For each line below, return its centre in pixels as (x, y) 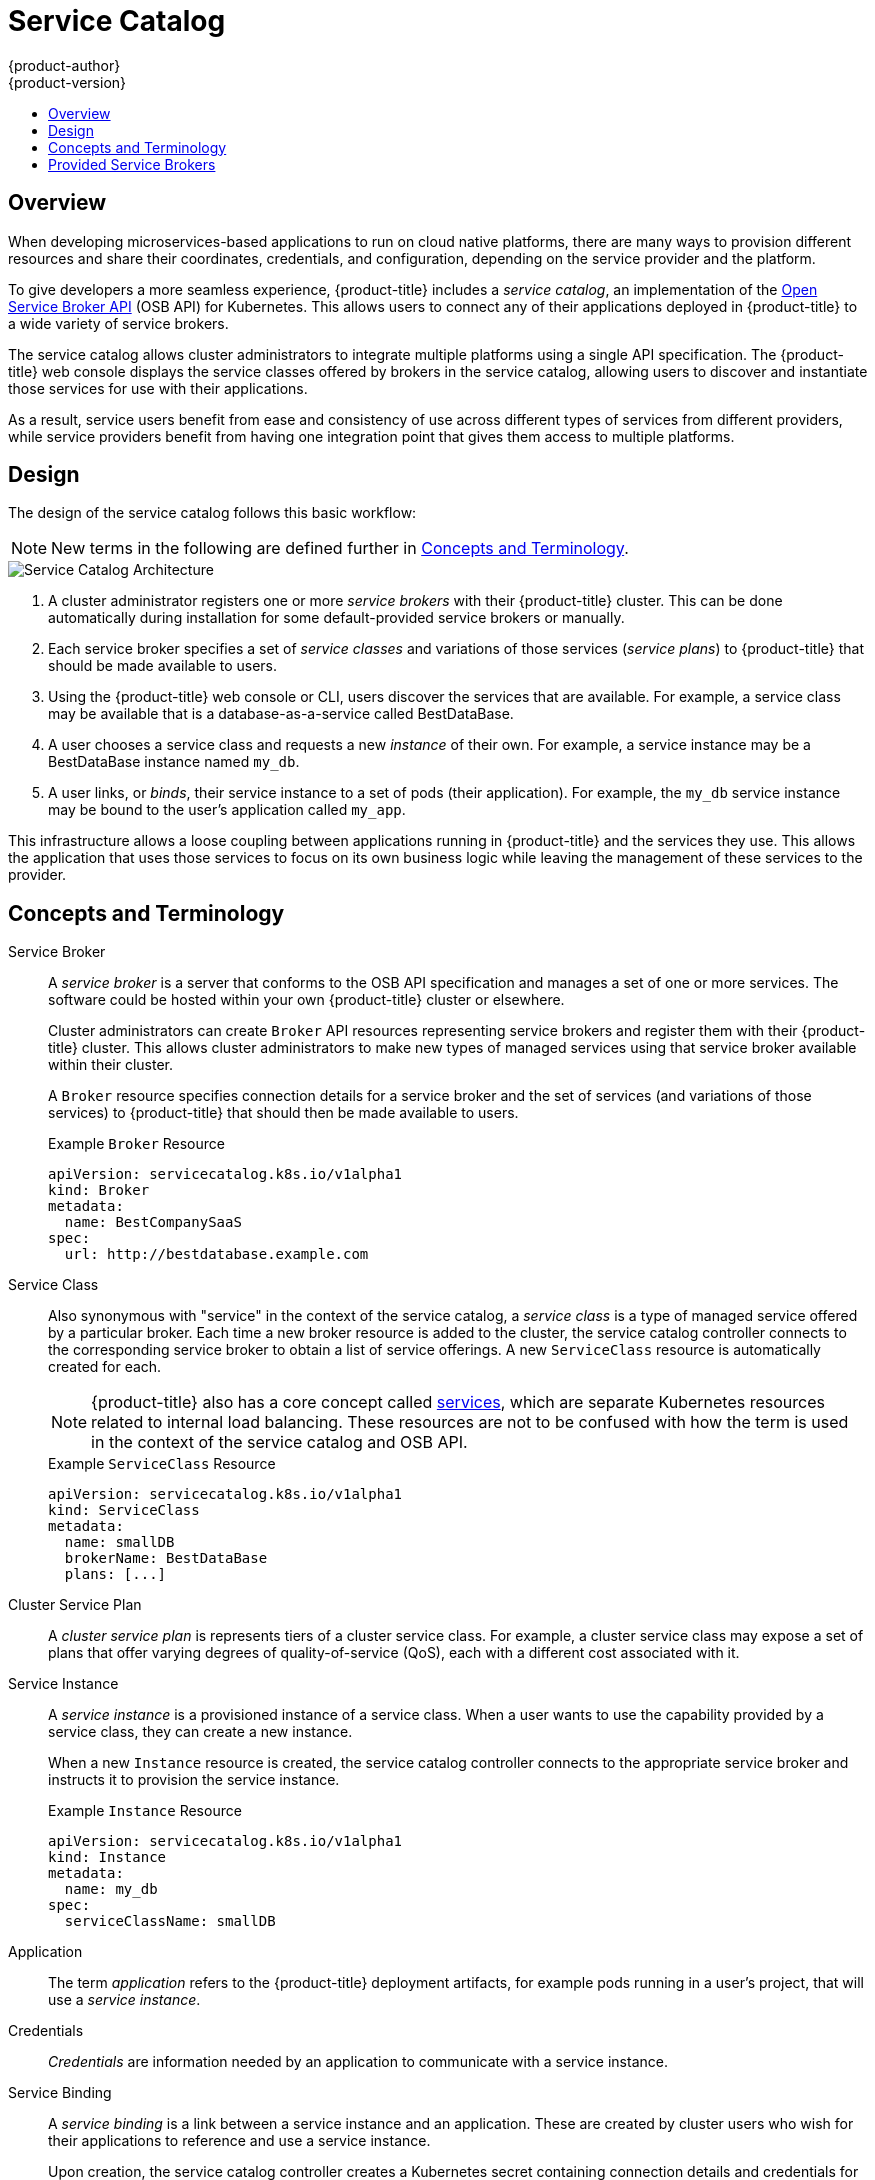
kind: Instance (107, 1857)
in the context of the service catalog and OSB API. (279, 1442)
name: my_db (111, 1889)
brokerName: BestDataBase (166, 1558)
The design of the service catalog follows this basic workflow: (212, 513)
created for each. (105, 1367)
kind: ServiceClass (124, 1510)
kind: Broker (99, 1190)
